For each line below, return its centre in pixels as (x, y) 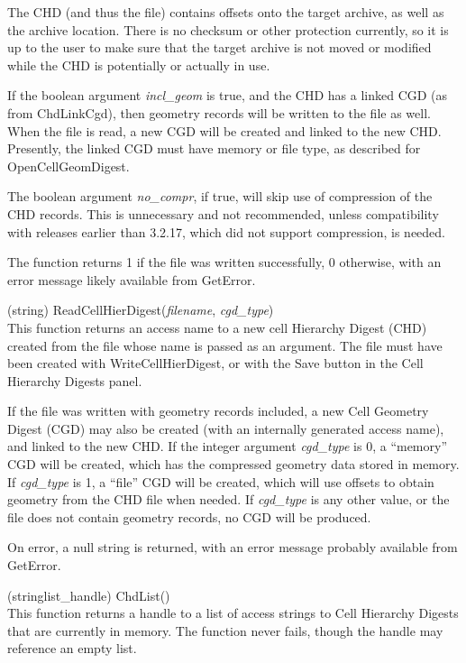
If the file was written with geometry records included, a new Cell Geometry (218, 411)
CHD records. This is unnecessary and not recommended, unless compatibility (223, 213)
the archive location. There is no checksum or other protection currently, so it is (228, 29)
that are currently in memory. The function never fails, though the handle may (225, 630)
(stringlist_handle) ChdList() (89, 595)
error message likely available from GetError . (132, 279)
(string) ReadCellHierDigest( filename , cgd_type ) (141, 310)
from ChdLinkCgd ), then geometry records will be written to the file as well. (219, 112)
